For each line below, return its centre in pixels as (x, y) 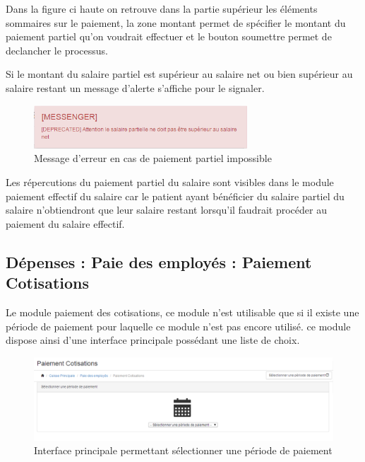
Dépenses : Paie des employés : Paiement (159, 261)
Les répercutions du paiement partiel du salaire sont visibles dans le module (170, 181)
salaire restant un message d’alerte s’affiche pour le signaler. (135, 87)
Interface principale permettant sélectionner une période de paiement (183, 450)
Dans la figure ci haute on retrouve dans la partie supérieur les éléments (162, 8)
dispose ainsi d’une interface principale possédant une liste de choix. (153, 340)
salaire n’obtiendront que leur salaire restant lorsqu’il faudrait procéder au (166, 210)
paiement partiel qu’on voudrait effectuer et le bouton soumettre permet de (169, 36)
